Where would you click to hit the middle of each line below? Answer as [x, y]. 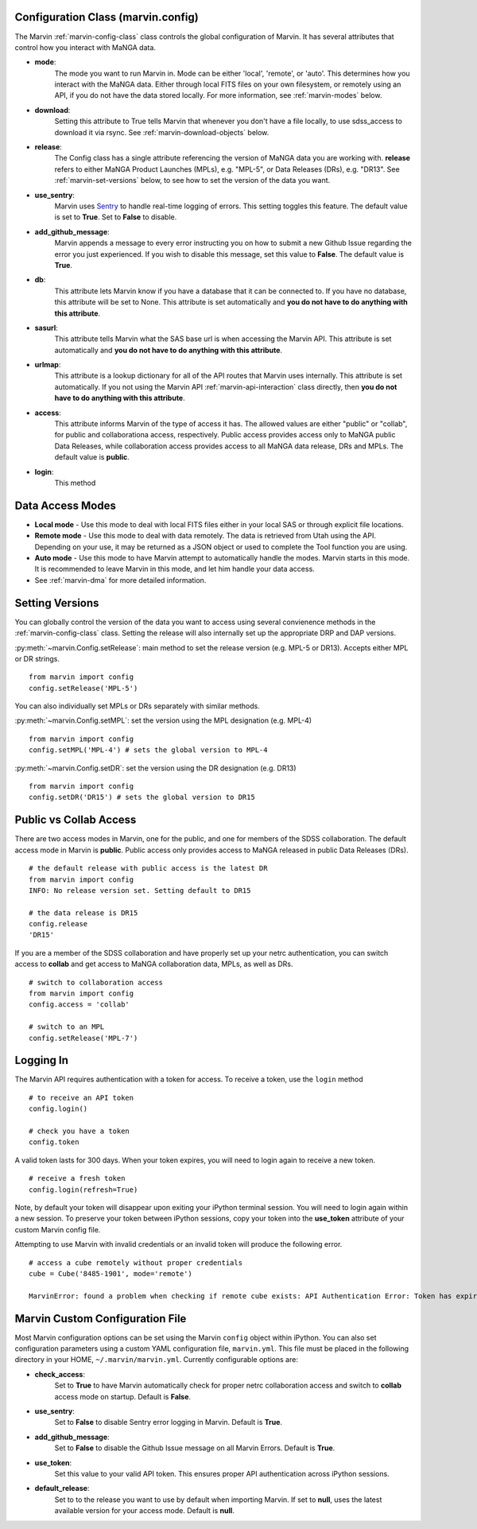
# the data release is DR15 [83, 913]
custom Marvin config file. [58, 1229]
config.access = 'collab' [79, 1005]
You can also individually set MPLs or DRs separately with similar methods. [137, 706]
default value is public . [92, 457]
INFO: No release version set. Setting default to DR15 [140, 890]
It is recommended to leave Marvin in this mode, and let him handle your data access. [175, 569]
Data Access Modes [66, 505]
